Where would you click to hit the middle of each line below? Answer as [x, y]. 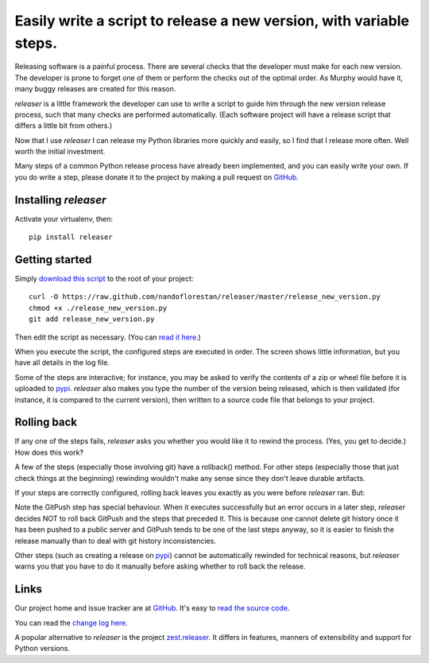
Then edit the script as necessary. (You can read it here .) [108, 337]
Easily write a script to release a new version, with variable [212, 21]
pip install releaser [71, 237]
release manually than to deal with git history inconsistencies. [115, 541]
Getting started [53, 260]
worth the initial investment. [60, 152]
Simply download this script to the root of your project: [104, 279]
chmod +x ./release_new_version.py [98, 308]
